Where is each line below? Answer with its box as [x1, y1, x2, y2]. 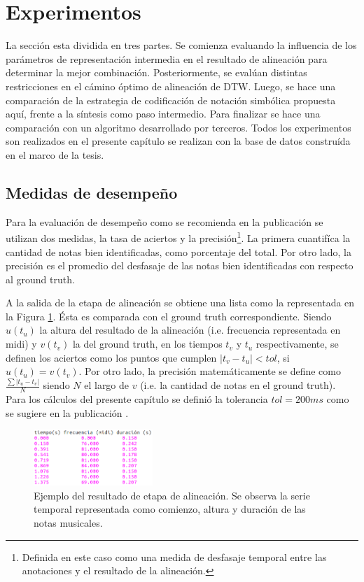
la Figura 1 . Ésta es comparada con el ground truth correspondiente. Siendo [6, 308, 332, 323]
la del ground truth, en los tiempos [72, 336, 223, 351]
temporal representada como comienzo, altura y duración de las [34, 502, 306, 516]
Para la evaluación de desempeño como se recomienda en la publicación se [6, 214, 323, 229]
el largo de [84, 378, 129, 392]
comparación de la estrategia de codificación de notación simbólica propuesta [6, 92, 336, 107]
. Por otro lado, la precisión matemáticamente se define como [78, 364, 341, 378]
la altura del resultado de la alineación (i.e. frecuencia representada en [39, 322, 341, 337]
